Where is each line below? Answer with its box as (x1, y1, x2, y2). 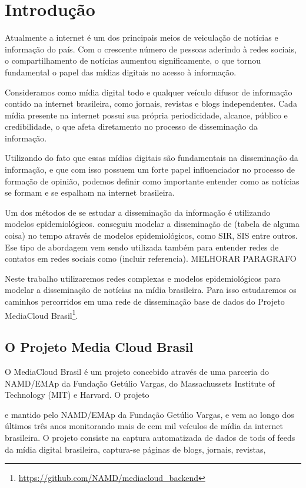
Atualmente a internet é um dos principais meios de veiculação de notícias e (5, 31, 278, 44)
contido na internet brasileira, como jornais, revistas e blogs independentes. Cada (5, 97, 297, 110)
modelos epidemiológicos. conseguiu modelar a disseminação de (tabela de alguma (5, 217, 300, 230)
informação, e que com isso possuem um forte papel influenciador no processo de (5, 163, 295, 176)
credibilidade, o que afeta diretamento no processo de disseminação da (5, 120, 258, 133)
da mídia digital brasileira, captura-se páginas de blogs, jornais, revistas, (5, 443, 266, 455)
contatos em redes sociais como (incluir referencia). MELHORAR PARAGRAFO (5, 252, 297, 265)
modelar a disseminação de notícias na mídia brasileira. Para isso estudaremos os (5, 283, 297, 296)
